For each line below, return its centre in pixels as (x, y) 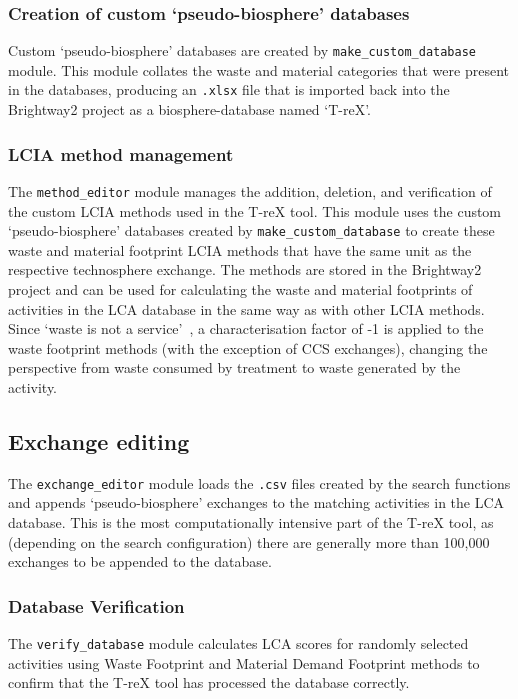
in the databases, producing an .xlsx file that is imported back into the (229, 89)
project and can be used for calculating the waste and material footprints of (240, 289)
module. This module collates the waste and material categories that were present (258, 69)
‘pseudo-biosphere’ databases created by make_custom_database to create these (251, 230)
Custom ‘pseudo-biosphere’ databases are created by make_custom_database (242, 50)
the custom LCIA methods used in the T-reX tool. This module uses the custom (255, 210)
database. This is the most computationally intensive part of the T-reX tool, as (251, 522)
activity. (33, 387)
